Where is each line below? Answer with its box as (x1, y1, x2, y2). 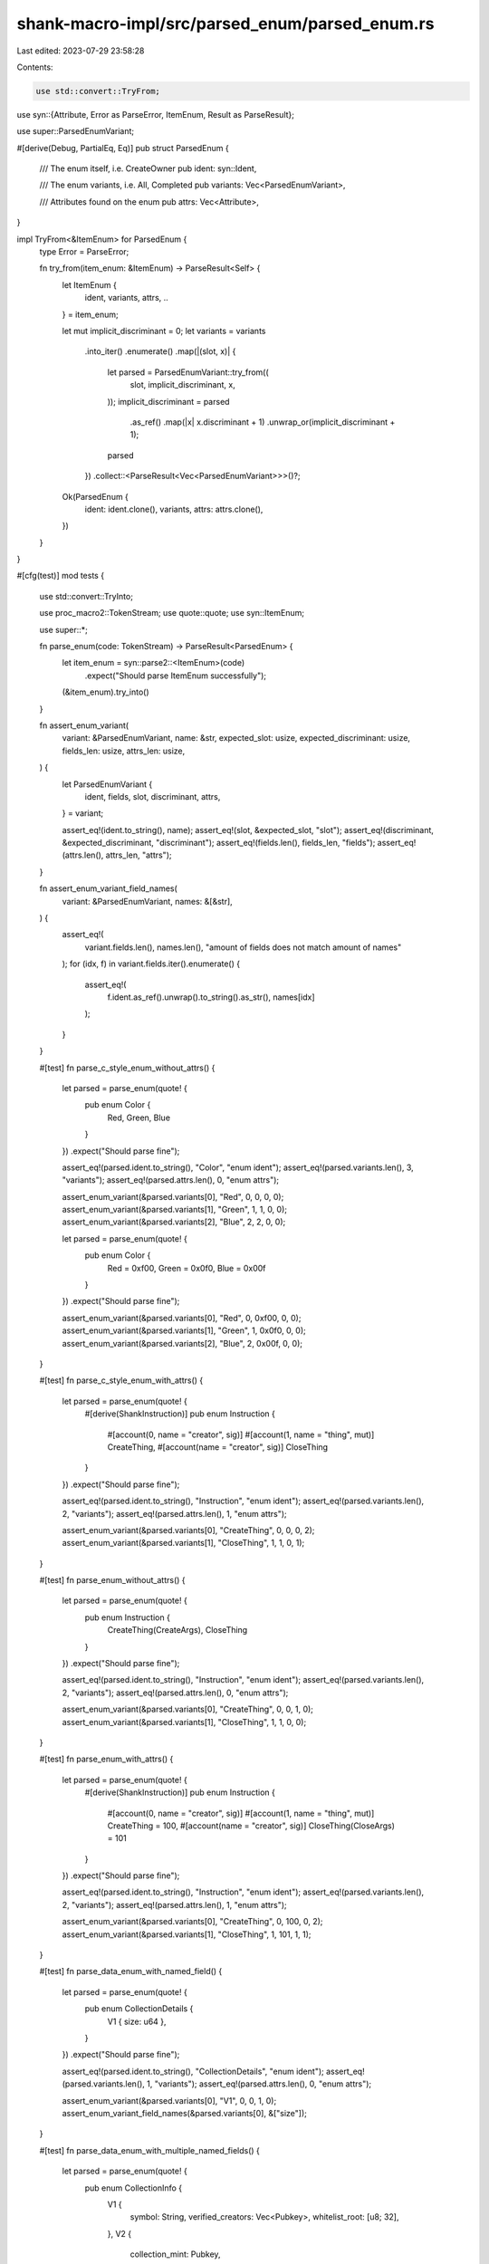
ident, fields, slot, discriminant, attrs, (84, 791, 221, 801)
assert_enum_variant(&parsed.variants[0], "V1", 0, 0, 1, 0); (62, 2095, 277, 2106)
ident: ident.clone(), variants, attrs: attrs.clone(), (84, 504, 264, 514)
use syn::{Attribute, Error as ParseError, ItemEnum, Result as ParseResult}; (16, 109, 294, 120)
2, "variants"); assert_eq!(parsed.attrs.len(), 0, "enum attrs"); (62, 1687, 289, 1698)
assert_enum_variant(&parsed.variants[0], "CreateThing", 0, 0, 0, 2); (62, 1524, 315, 1535)
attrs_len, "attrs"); (105, 849, 172, 860)
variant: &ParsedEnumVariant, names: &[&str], (62, 896, 233, 907)
